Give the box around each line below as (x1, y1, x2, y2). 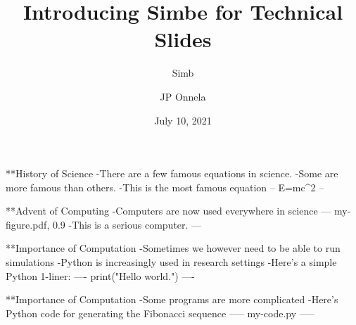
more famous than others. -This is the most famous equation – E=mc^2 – (6, 179, 324, 194)
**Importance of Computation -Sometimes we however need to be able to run (6, 241, 341, 255)
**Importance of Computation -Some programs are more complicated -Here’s (6, 292, 338, 307)
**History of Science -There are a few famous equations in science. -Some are (6, 166, 338, 181)
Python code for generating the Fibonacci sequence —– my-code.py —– (6, 305, 314, 320)
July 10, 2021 (154, 113, 212, 127)
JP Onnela (160, 89, 206, 103)
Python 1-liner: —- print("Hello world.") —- (6, 268, 196, 283)
